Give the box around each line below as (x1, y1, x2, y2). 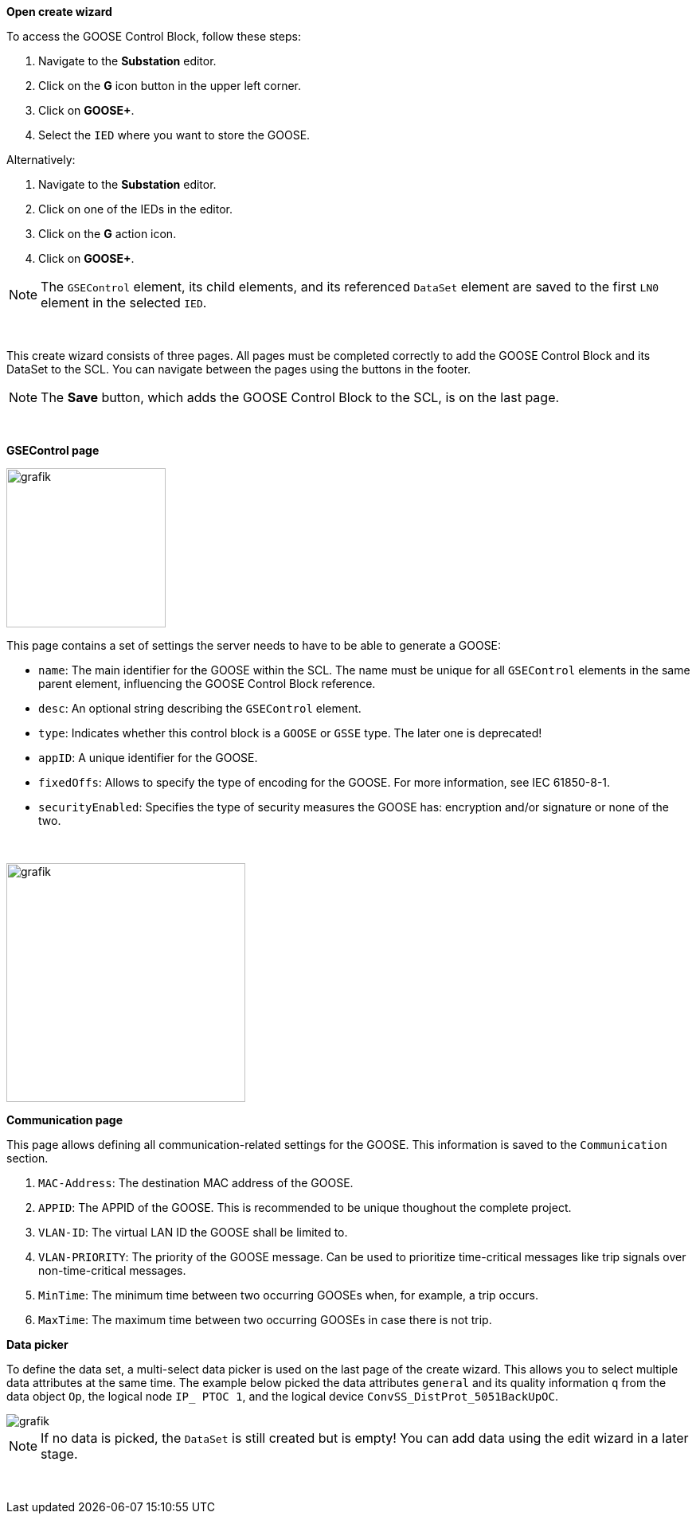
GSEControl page (6, 443, 100, 457)
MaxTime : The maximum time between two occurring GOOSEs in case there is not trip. (38, 1313, 492, 1327)
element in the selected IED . (41, 295, 207, 311)
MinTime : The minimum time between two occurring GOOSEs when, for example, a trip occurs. (38, 1288, 538, 1302)
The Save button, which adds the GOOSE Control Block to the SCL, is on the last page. (41, 389, 560, 405)
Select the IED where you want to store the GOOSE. (38, 128, 311, 142)
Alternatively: (6, 153, 76, 166)
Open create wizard (6, 5, 112, 18)
